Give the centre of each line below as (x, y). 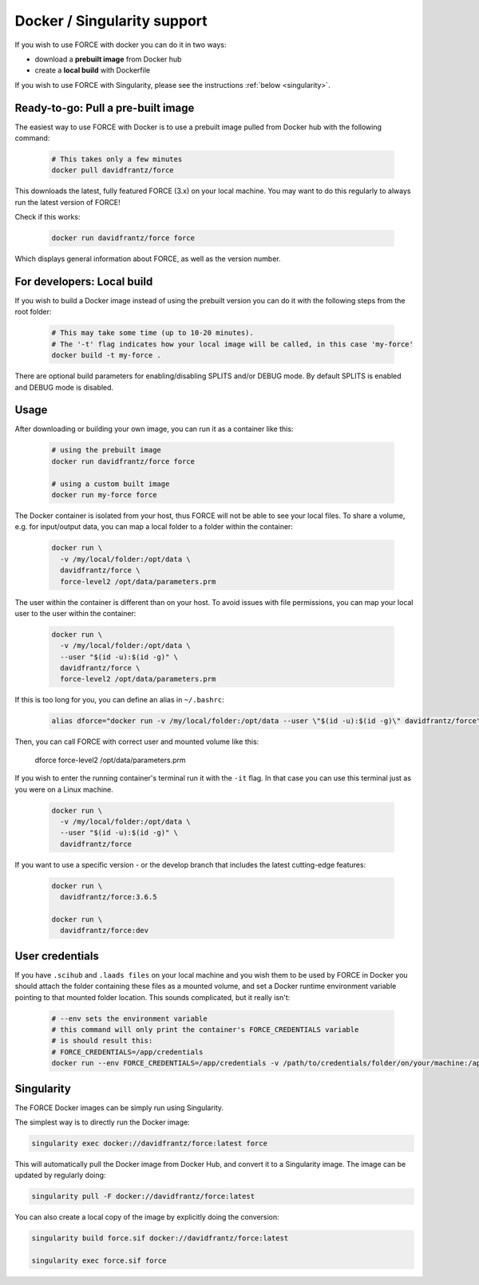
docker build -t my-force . (106, 356)
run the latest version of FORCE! (68, 202)
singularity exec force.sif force (99, 1261)
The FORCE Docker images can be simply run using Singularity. (119, 1107)
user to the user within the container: (75, 613)
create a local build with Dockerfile (93, 70)
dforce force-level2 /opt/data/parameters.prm (110, 760)
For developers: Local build (84, 281)
